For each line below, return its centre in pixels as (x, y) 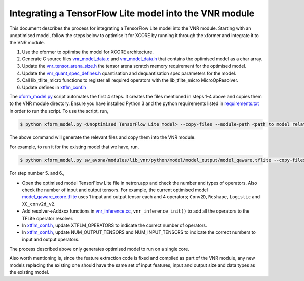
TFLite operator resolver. (48, 218)
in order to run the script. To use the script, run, (59, 111)
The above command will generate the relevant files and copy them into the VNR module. (102, 137)
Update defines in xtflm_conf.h (54, 87)
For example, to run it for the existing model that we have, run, (74, 147)
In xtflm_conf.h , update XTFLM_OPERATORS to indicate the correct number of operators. (115, 225)
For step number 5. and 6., (37, 173)
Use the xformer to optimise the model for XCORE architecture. (88, 52)
